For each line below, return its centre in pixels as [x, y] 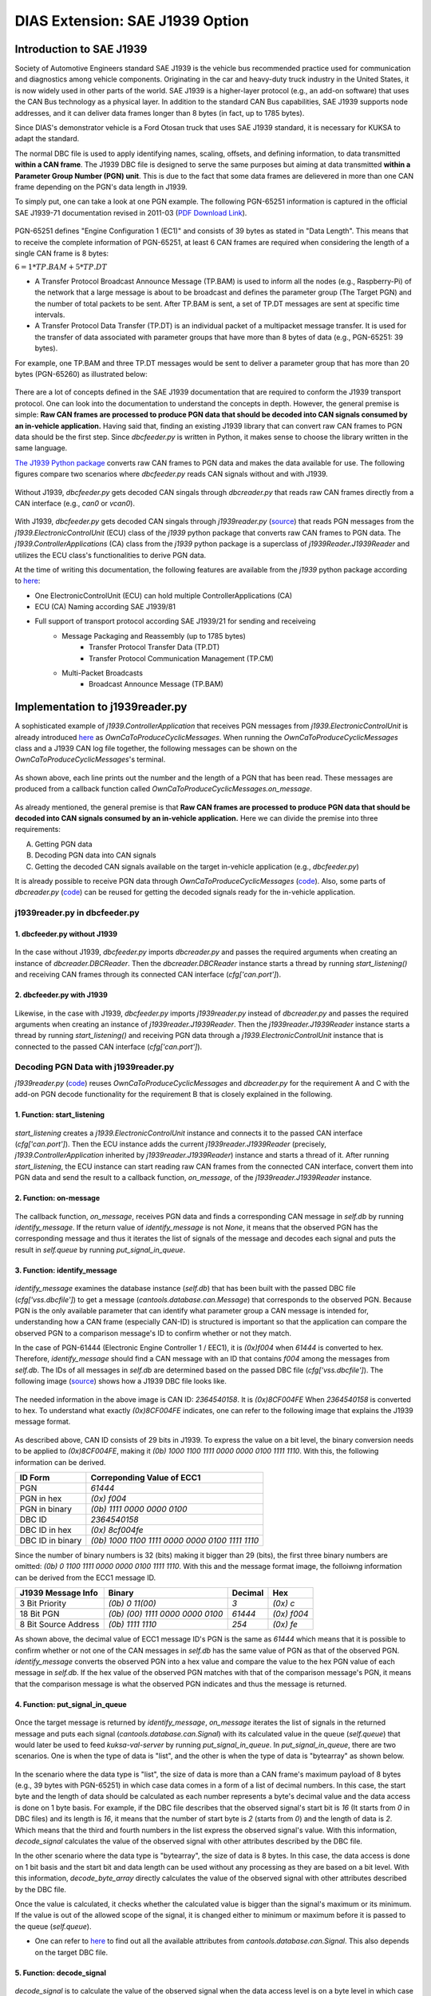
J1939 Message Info [59, 1593]
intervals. [50, 315]
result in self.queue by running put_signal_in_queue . [100, 1249]
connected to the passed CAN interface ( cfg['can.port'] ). [109, 1047]
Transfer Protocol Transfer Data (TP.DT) [154, 648]
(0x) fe [285, 1625]
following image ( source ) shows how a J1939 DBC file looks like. [121, 1381]
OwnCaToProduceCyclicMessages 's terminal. [90, 759]
